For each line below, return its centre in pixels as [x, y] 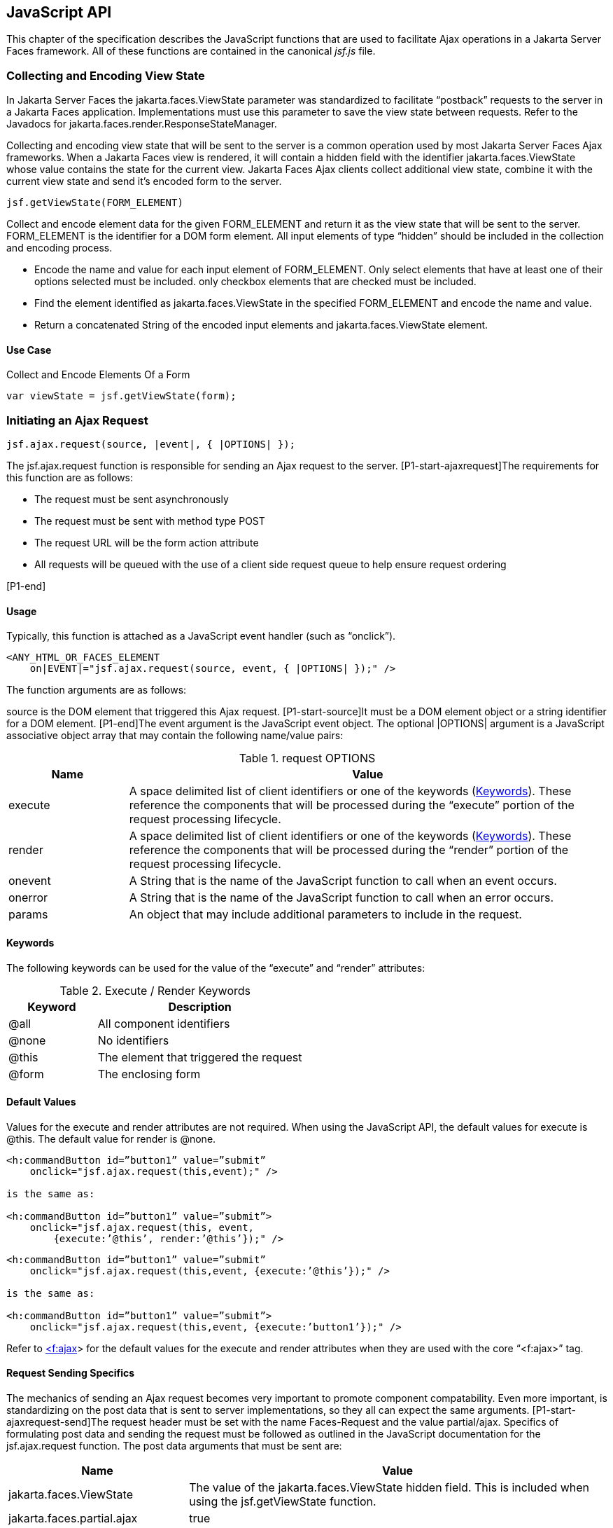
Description [200, 1006]
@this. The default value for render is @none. [111, 1138]
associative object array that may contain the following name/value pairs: [175, 736]
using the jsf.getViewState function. [283, 1502]
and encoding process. [59, 248]
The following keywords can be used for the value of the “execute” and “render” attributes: [216, 968]
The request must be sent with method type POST [150, 521]
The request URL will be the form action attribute [147, 543]
